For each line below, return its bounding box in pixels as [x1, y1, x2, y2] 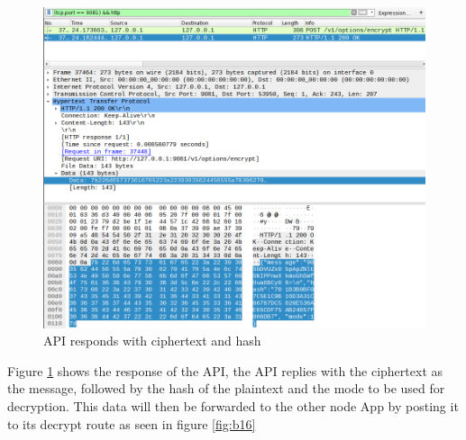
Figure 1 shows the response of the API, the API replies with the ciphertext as [7, 361, 443, 380]
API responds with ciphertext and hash [43, 331, 261, 350]
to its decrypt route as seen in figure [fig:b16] [7, 414, 256, 433]
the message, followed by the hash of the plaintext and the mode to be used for [7, 379, 445, 398]
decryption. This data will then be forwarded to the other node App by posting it [7, 396, 459, 415]
